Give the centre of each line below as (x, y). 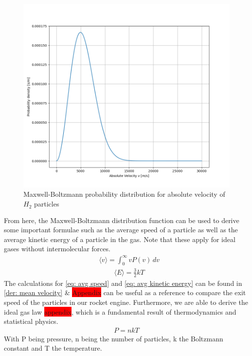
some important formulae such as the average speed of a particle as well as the (121, 230)
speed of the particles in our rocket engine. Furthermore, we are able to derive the (126, 302)
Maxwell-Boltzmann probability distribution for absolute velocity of (124, 194)
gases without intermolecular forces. (57, 249)
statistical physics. (31, 321)
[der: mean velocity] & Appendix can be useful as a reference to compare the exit (125, 292)
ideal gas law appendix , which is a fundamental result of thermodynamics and (120, 311)
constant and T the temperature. (53, 348)
